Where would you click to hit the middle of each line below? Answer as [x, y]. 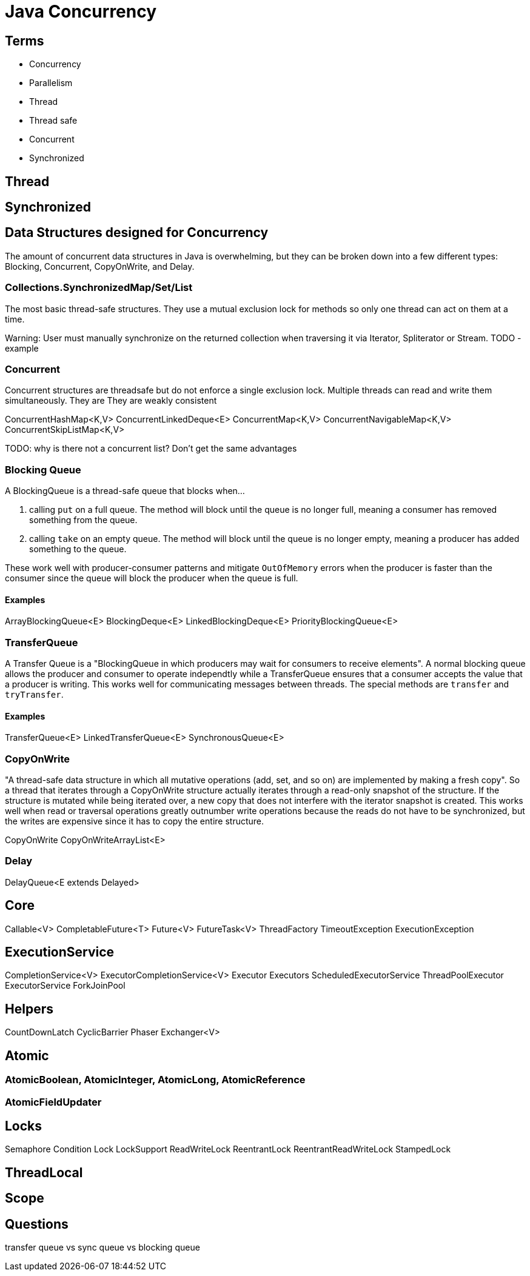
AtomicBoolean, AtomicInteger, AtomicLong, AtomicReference [155, 1080]
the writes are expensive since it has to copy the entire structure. [135, 821]
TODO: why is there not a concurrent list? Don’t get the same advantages [151, 449]
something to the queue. [78, 549]
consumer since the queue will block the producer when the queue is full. [152, 578]
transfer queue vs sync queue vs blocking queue [102, 1248]
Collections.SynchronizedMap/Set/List [99, 288]
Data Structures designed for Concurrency [137, 233]
